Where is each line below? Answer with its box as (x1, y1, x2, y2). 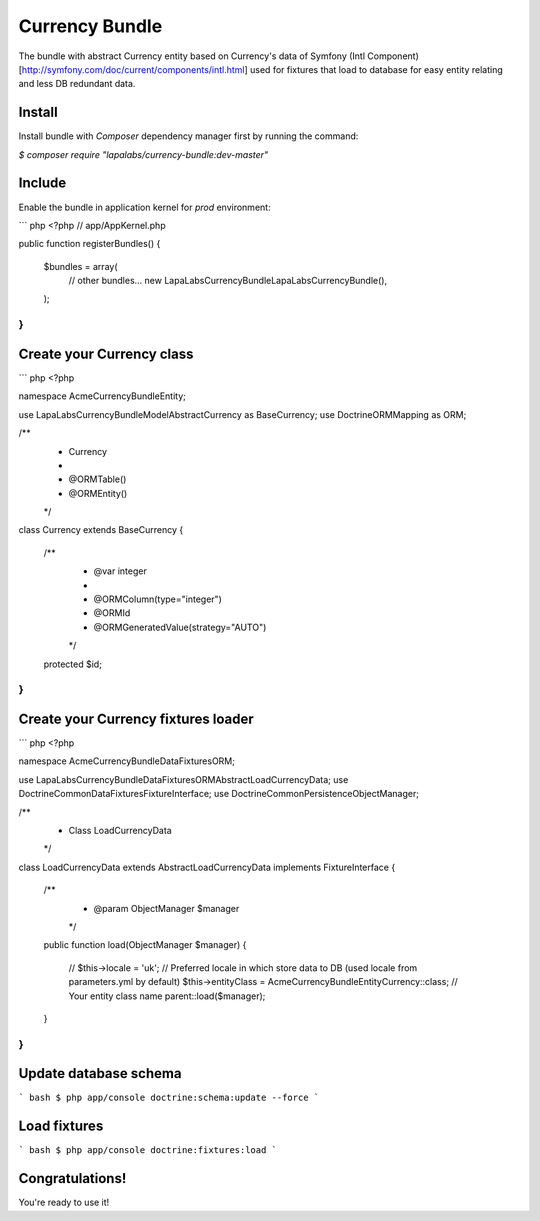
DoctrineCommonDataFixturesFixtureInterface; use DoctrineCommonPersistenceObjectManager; (18, 788, 420, 800)
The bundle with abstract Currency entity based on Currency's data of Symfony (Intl (18, 50, 365, 62)
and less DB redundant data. (18, 78, 136, 90)
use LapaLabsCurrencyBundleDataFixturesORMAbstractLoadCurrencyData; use (18, 773, 349, 785)
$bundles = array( (43, 260, 119, 272)
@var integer (93, 565, 147, 577)
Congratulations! (18, 1170, 127, 1187)
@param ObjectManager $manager (93, 902, 240, 914)
